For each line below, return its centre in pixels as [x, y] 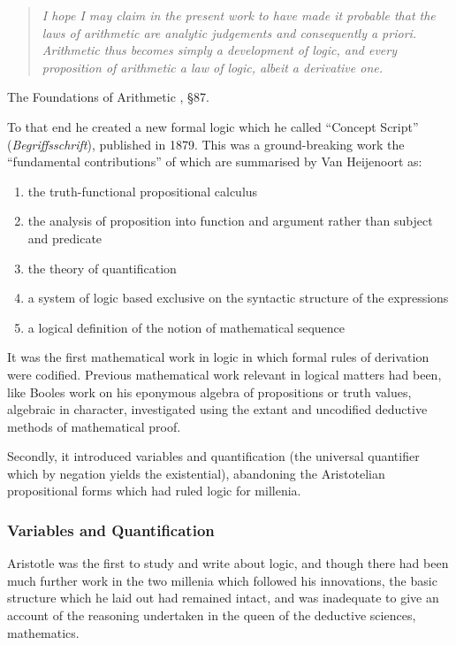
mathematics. [43, 632]
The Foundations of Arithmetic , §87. [108, 97]
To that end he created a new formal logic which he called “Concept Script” [213, 126]
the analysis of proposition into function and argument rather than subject [230, 221]
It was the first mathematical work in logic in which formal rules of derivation [218, 357]
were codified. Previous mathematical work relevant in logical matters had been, [224, 374]
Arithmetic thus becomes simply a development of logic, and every [219, 50]
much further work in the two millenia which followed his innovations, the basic [222, 580]
